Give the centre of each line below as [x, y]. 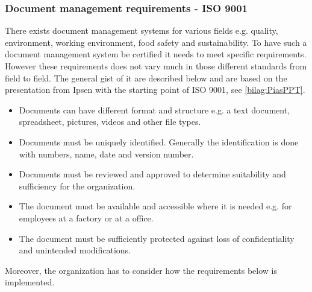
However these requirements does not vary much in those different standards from [156, 66]
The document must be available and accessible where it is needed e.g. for [155, 206]
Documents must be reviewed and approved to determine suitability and [152, 174]
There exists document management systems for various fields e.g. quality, [142, 30]
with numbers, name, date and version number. [106, 154]
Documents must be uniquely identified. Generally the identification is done [159, 141]
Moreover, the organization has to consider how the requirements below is [141, 270]
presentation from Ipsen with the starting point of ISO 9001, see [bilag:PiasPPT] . [155, 90]
